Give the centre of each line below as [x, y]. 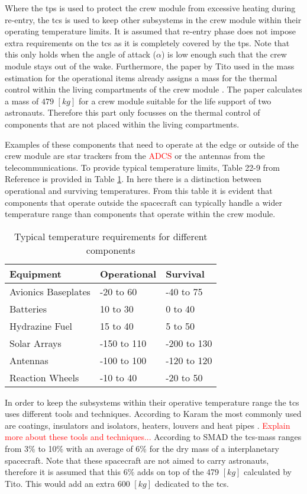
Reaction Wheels [44, 377]
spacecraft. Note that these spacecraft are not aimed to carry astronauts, [137, 460]
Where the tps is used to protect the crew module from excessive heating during [150, 8]
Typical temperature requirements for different [111, 236]
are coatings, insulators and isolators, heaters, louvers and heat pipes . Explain [148, 425]
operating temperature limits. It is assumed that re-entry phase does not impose [150, 31]
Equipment [35, 273]
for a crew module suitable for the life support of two [175, 101]
